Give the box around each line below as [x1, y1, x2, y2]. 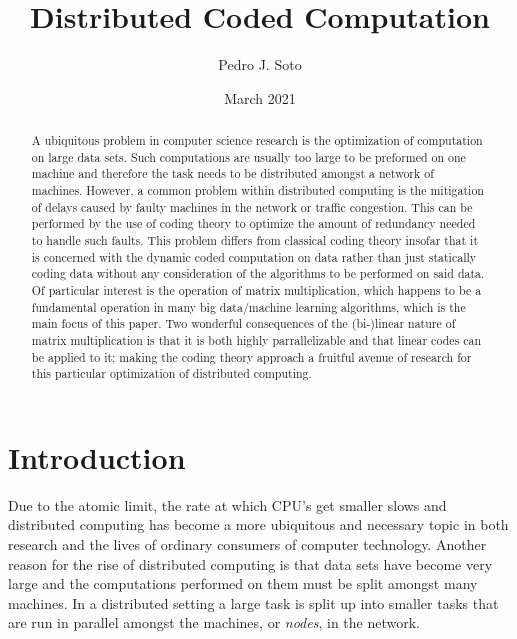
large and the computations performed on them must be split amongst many [8, 573, 478, 594]
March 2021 [224, 87, 296, 108]
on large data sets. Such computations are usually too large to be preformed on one [31, 148, 466, 165]
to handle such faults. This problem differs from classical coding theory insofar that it [31, 232, 479, 249]
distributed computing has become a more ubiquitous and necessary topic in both [8, 514, 509, 535]
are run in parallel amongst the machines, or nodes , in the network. [8, 612, 420, 633]
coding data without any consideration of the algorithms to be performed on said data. [31, 265, 485, 282]
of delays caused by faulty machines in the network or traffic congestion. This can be [31, 198, 473, 215]
